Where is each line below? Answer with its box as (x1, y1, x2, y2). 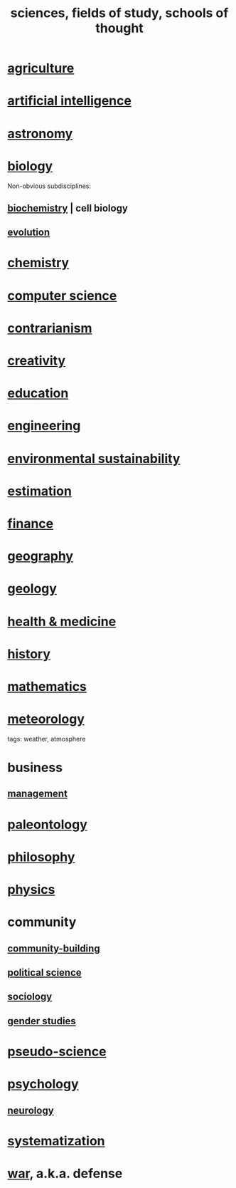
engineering (7, 418, 81, 434)
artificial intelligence (7, 93, 132, 109)
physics (7, 881, 55, 897)
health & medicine (7, 613, 117, 630)
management (7, 788, 68, 800)
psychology (7, 1076, 80, 1093)
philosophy (7, 849, 75, 865)
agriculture (7, 61, 75, 76)
